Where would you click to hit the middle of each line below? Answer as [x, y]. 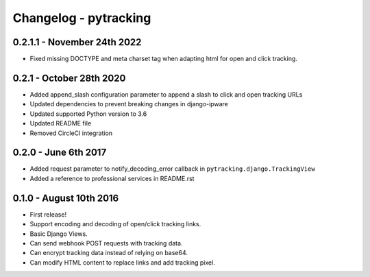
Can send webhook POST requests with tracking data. [106, 243]
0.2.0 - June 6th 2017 [60, 153]
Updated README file [61, 123]
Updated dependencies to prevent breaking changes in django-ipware [129, 104]
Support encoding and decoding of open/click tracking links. [115, 224]
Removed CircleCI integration [71, 133]
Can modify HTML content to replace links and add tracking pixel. [122, 262]
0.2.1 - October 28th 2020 [69, 78]
